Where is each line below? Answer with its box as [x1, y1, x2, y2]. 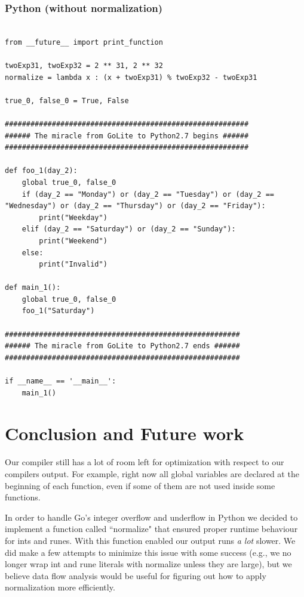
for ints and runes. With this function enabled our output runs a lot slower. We [5, 534, 296, 546]
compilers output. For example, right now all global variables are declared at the [5, 467, 299, 480]
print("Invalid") [39, 260, 108, 269]
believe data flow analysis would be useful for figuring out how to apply [5, 569, 266, 581]
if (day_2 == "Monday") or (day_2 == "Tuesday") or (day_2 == [22, 190, 275, 199]
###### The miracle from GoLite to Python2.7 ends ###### [5, 342, 240, 351]
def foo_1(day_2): [5, 166, 78, 175]
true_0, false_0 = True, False [5, 96, 129, 105]
